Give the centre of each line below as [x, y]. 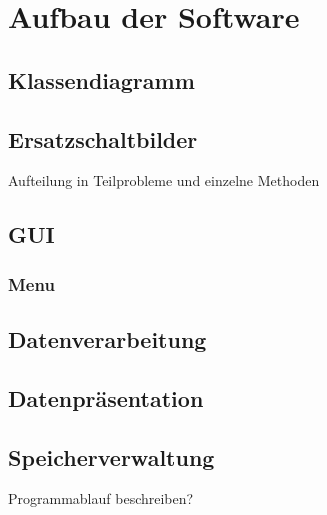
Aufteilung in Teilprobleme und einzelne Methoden [164, 180]
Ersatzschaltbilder [103, 138]
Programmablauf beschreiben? [101, 498]
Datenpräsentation [106, 397]
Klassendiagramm [101, 79]
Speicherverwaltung [111, 456]
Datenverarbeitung [107, 338]
